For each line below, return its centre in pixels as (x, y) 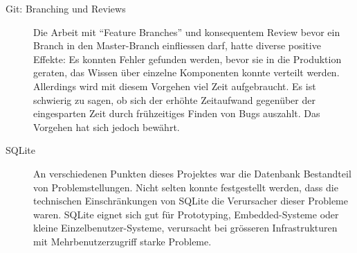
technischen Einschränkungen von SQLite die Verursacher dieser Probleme (191, 201)
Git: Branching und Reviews (66, 8)
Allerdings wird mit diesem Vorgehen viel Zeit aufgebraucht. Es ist (175, 86)
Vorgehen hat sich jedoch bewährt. (107, 127)
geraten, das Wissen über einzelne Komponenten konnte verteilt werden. (186, 72)
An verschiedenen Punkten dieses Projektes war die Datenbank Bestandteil (192, 173)
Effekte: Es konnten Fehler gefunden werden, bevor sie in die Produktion (187, 59)
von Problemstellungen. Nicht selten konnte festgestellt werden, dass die (186, 187)
